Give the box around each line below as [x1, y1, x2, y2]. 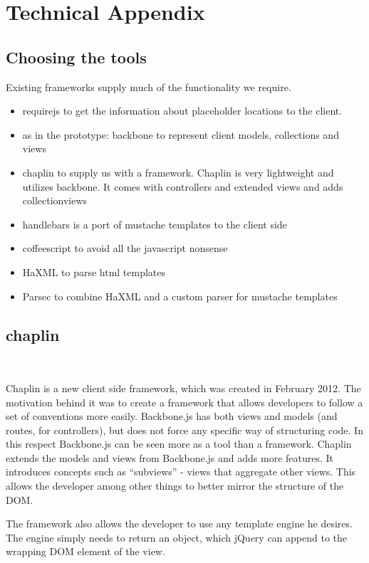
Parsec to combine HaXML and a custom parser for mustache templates [22, 288, 338, 303]
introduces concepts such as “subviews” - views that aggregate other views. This [6, 464, 356, 479]
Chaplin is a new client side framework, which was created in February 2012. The [6, 380, 361, 395]
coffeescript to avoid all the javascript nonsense [22, 241, 228, 256]
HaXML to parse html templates [22, 264, 166, 279]
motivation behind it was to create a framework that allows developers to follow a [6, 394, 363, 409]
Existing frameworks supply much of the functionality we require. [6, 79, 291, 94]
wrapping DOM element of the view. [6, 544, 165, 559]
